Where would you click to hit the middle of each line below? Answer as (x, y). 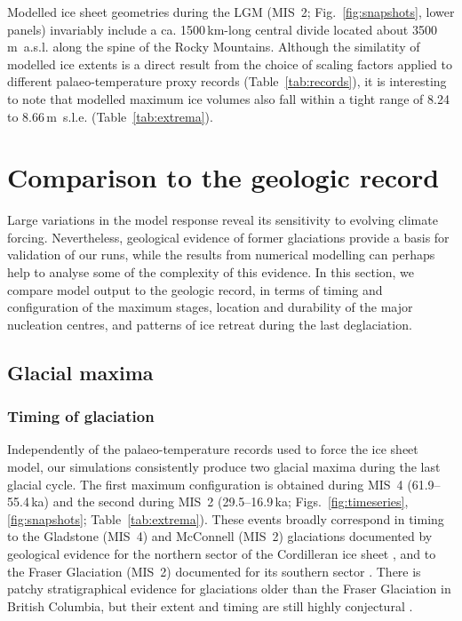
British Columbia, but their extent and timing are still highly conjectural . (210, 605)
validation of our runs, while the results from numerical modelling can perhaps (221, 255)
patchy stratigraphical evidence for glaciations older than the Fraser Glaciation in (229, 589)
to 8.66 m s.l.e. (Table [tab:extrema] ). (110, 116)
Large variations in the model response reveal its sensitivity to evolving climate (223, 220)
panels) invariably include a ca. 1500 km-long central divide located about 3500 (222, 29)
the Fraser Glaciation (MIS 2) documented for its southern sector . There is (214, 571)
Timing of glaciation (81, 416)
